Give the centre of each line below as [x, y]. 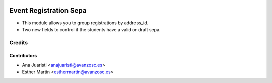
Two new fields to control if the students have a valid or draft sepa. [91, 29]
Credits [18, 42]
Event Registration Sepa [48, 11]
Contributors [23, 56]
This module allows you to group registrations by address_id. [85, 23]
